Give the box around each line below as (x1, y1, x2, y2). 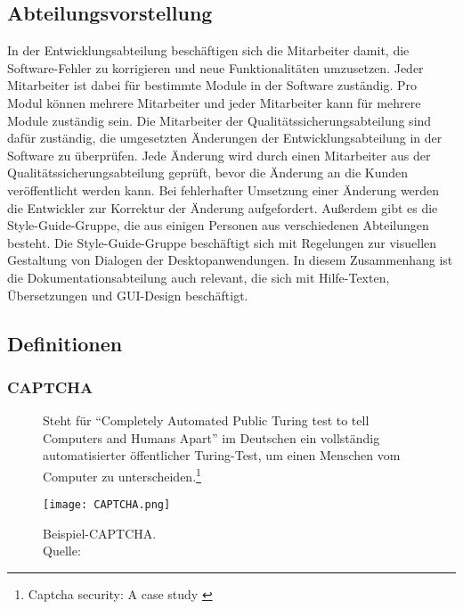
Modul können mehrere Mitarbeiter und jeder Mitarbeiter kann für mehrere (7, 93, 421, 111)
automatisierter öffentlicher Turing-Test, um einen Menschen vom (43, 446, 401, 465)
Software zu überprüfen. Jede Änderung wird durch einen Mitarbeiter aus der (7, 145, 431, 164)
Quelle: (43, 541, 81, 560)
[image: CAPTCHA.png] (43, 498, 171, 512)
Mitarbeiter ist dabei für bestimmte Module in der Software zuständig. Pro (7, 76, 417, 95)
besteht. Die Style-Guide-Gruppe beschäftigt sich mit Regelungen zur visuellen (7, 233, 437, 251)
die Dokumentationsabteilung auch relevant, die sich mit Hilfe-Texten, (7, 267, 390, 286)
